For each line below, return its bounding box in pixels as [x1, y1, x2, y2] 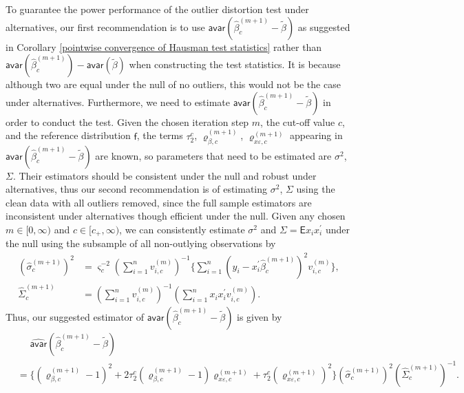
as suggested [297, 19, 350, 34]
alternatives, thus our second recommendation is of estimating [6, 182, 268, 196]
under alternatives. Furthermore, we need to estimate [6, 94, 231, 109]
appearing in [290, 128, 343, 142]
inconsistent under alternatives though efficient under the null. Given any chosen [6, 209, 346, 223]
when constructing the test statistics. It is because [129, 57, 341, 72]
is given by [237, 310, 282, 324]
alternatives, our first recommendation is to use [6, 19, 205, 34]
